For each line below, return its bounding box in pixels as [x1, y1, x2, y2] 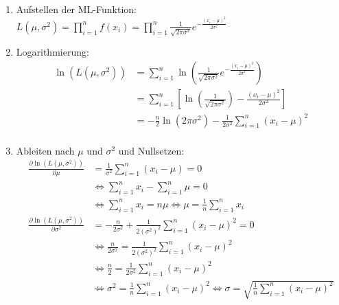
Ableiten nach [16, 143, 75, 157]
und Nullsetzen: [118, 143, 185, 157]
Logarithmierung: [16, 45, 89, 59]
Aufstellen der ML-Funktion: [16, 2, 137, 16]
